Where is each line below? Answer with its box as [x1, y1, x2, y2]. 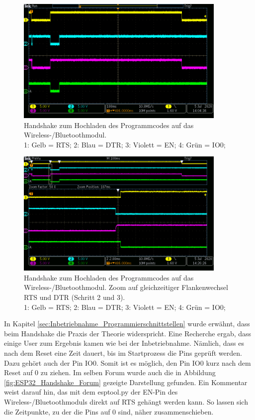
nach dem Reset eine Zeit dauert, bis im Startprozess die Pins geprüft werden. [4, 348, 242, 358]
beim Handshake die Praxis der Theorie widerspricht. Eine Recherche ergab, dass [4, 328, 252, 338]
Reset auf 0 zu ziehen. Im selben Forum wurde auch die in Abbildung [4, 367, 216, 378]
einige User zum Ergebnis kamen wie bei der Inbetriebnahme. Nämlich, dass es [4, 338, 244, 348]
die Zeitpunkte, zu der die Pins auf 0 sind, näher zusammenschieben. [4, 406, 214, 417]
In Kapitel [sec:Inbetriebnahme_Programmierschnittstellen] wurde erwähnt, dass [4, 318, 250, 329]
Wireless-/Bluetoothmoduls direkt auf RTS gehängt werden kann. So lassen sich [4, 397, 248, 407]
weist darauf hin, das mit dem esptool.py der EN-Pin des [4, 387, 178, 397]
